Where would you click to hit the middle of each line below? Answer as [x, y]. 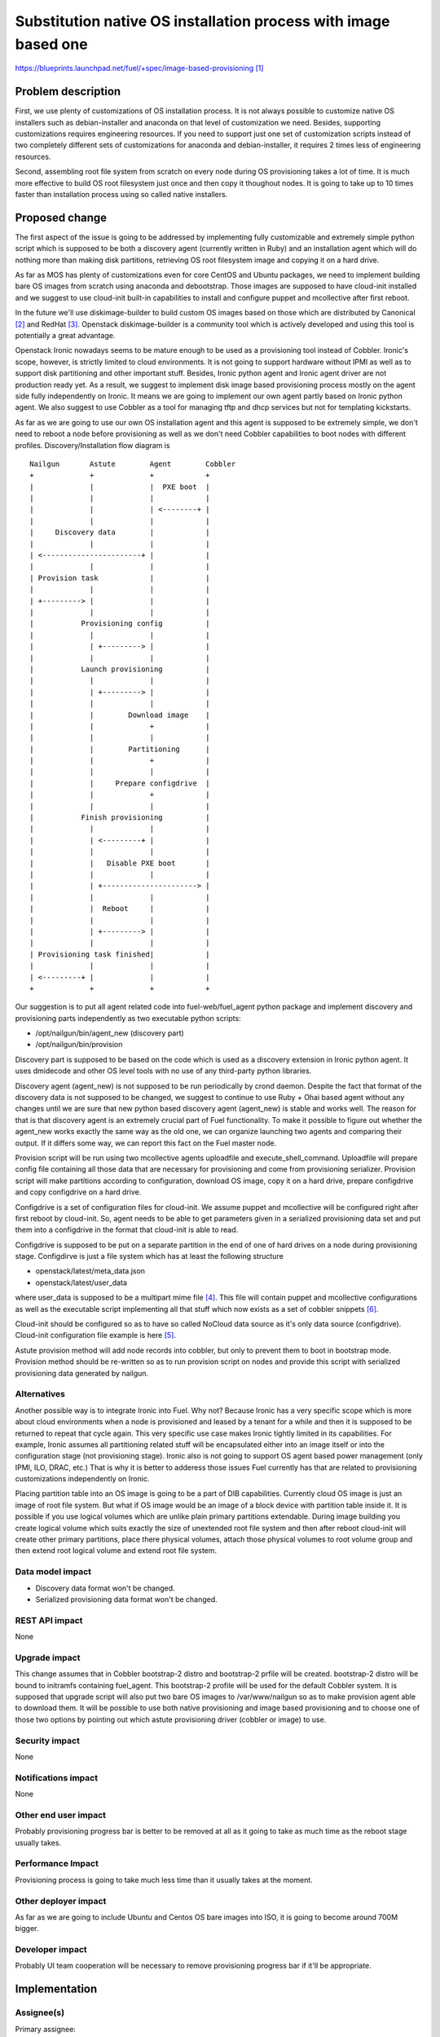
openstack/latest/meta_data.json [90, 1271]
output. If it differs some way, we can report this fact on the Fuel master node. [146, 1143]
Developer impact [51, 1950]
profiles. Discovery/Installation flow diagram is [92, 445]
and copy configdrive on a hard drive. [78, 1192]
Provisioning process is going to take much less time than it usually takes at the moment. [164, 1880]
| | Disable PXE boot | [120, 863]
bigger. [27, 1929]
